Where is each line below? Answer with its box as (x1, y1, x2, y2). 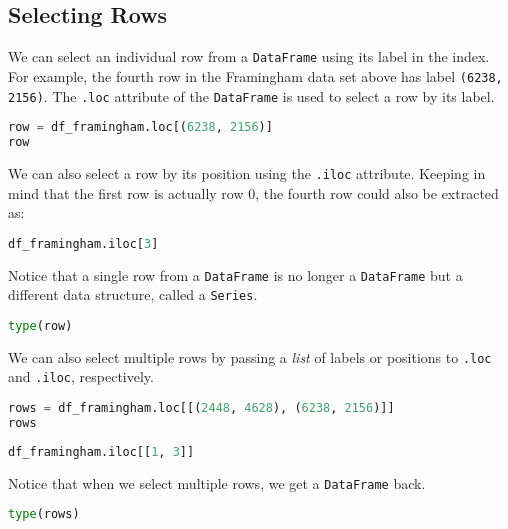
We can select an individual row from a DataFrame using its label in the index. (8, 46, 490, 67)
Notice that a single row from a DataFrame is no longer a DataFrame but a (8, 264, 463, 285)
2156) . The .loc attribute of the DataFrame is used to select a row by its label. (8, 85, 495, 106)
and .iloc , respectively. (8, 366, 154, 387)
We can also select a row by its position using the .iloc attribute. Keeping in (8, 162, 486, 183)
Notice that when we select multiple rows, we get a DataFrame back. (8, 472, 426, 493)
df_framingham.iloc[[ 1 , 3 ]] (8, 444, 195, 459)
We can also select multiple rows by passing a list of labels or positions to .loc (8, 346, 492, 367)
